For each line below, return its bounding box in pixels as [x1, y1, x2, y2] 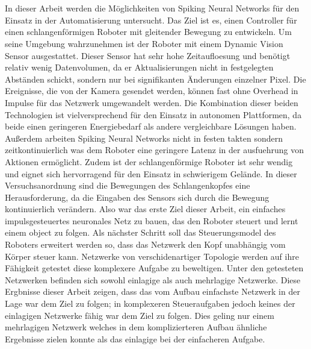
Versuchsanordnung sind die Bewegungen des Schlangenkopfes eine [5, 179, 250, 192]
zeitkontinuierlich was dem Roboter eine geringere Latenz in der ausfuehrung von [5, 143, 304, 156]
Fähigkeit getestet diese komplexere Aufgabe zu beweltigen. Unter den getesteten [5, 262, 304, 274]
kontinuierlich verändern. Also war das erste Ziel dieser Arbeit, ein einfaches [5, 203, 286, 215]
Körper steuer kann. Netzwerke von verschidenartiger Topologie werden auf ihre [5, 250, 299, 262]
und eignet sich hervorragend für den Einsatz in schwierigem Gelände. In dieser [5, 167, 297, 180]
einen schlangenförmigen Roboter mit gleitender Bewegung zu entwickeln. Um [5, 25, 292, 38]
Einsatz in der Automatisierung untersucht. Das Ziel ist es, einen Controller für [5, 13, 297, 26]
